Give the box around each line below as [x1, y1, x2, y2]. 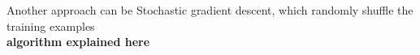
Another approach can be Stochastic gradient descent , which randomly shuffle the [6, 2, 414, 18]
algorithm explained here [6, 33, 150, 50]
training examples [6, 17, 95, 34]
